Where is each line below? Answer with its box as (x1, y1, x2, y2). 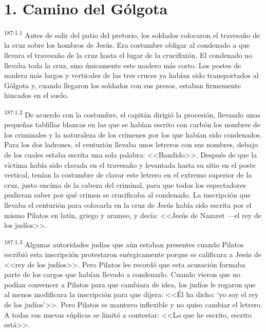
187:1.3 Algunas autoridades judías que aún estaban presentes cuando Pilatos (4, 237, 244, 249)
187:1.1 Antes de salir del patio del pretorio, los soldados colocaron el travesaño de (4, 28, 260, 40)
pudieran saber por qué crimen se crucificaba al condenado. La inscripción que (4, 189, 251, 200)
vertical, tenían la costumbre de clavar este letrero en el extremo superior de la (4, 169, 252, 180)
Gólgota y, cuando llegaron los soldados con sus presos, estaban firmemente (4, 80, 241, 90)
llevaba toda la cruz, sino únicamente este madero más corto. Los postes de (4, 60, 241, 70)
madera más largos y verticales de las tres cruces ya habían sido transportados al (4, 70, 259, 81)
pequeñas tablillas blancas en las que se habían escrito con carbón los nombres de (4, 119, 260, 130)
